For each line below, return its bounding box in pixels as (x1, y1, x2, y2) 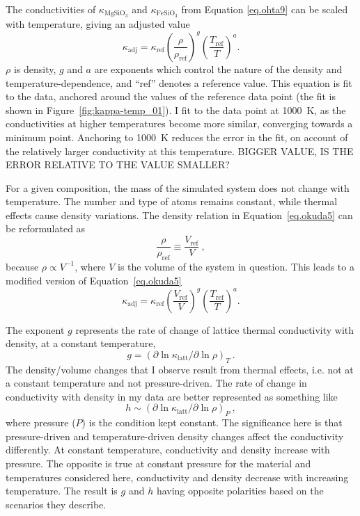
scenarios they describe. (6, 497, 107, 511)
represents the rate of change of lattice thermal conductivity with (75, 322, 354, 337)
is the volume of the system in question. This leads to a (118, 259, 354, 273)
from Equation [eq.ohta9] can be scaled (181, 2, 348, 16)
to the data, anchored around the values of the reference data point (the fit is (6, 89, 336, 104)
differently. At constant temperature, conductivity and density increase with (6, 442, 330, 457)
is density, (13, 61, 56, 76)
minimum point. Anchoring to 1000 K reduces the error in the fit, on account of (6, 129, 348, 144)
